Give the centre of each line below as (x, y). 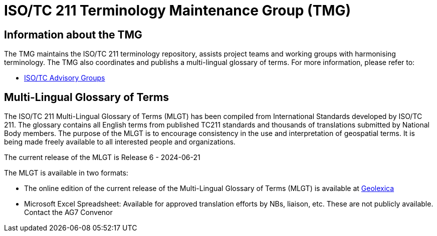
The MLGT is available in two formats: (66, 173)
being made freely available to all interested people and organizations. (120, 142)
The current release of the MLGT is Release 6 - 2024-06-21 (102, 157)
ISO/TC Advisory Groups (65, 78)
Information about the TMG (73, 34)
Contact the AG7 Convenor (68, 212)
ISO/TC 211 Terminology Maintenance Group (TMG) (178, 10)
